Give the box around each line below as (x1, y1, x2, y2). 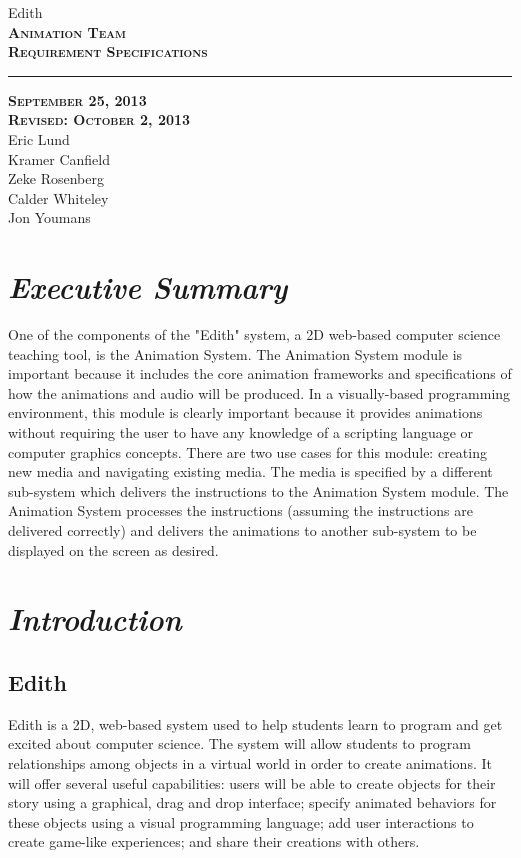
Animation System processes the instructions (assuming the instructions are (8, 500, 473, 521)
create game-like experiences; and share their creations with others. (8, 831, 420, 852)
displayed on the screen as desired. (8, 539, 219, 560)
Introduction (8, 598, 182, 640)
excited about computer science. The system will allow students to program (8, 733, 471, 754)
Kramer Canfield (8, 148, 110, 169)
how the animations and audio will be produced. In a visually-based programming (8, 382, 511, 403)
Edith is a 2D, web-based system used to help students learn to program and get (8, 713, 503, 734)
